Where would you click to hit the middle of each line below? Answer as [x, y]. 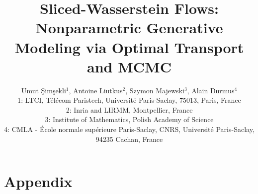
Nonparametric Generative [129, 28]
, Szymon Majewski [155, 90]
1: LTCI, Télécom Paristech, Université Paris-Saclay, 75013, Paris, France [129, 100]
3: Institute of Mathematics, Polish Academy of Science [129, 119]
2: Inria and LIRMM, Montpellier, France [129, 109]
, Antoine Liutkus [96, 90]
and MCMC [129, 66]
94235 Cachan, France [129, 139]
